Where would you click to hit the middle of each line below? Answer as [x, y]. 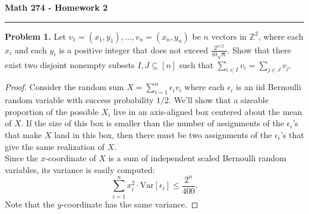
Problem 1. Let [35, 36]
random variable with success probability [79, 100]
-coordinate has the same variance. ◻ [130, 204]
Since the [21, 158]
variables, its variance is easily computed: [80, 169]
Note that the [30, 204]
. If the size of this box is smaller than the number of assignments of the [152, 123]
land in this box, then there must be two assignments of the [163, 135]
